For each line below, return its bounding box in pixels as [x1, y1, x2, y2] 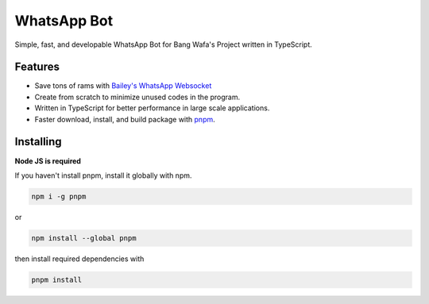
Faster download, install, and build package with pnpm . [34, 114, 216, 124]
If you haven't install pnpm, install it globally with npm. [14, 171, 192, 180]
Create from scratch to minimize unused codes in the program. [34, 92, 241, 102]
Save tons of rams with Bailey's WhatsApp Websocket [34, 81, 212, 90]
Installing [14, 135, 63, 148]
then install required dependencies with [14, 254, 145, 264]
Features [14, 60, 60, 74]
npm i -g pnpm [31, 191, 87, 201]
